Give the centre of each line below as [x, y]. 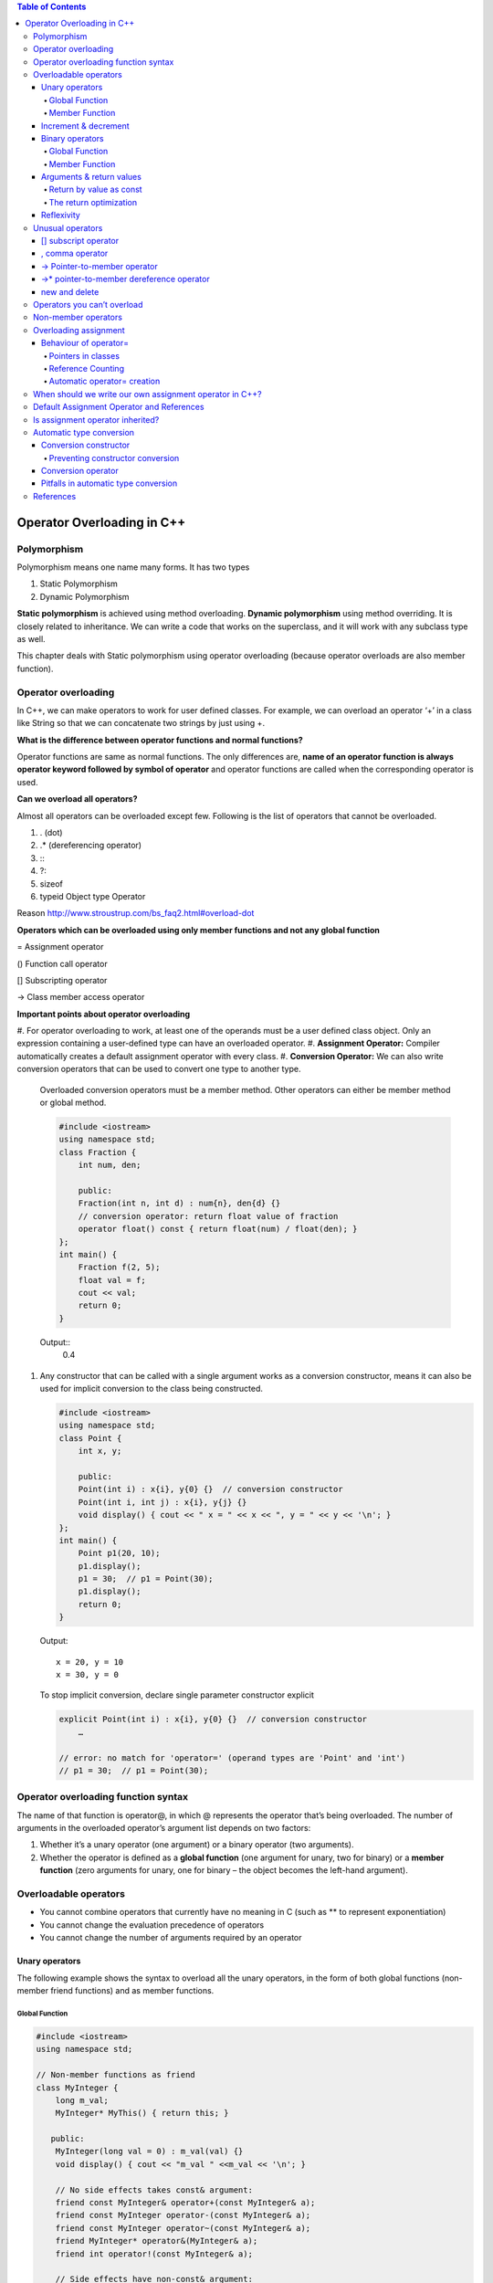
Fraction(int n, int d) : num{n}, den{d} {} [179, 1204]
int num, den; [110, 1165]
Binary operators [73, 138]
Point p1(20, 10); [119, 1553]
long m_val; [82, 2100]
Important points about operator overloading [104, 1014]
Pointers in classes [84, 355]
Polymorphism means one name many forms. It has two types [133, 567]
